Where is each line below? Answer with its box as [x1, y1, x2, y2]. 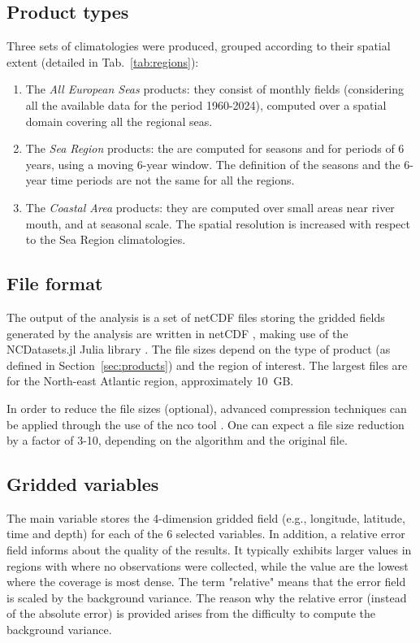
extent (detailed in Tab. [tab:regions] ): [6, 53, 199, 70]
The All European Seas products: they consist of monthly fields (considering [25, 80, 404, 98]
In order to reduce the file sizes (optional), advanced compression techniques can [6, 399, 407, 416]
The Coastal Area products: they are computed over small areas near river [25, 198, 395, 215]
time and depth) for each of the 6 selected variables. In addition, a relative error [6, 525, 405, 542]
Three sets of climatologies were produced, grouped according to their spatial [6, 37, 391, 54]
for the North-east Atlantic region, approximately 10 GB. [6, 372, 294, 389]
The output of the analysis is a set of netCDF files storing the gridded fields [6, 308, 385, 325]
